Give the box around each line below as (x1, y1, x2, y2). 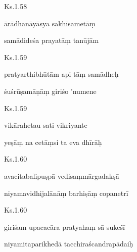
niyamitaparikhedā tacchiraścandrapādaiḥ (4, 238, 133, 249)
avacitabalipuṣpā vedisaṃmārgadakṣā (4, 170, 119, 181)
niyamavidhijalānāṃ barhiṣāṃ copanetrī (4, 187, 128, 198)
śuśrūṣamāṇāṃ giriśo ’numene (4, 85, 97, 96)
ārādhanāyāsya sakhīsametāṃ (4, 18, 96, 28)
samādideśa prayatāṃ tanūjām (4, 35, 99, 45)
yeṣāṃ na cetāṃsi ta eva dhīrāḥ (4, 136, 102, 147)
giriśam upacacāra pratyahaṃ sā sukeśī (4, 221, 125, 232)
